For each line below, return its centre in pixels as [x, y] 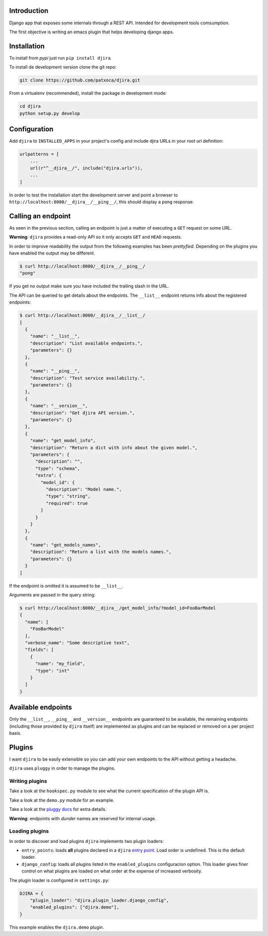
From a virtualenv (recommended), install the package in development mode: [88, 93]
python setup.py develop [50, 113]
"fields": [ [39, 650]
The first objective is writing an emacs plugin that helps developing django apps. [92, 32]
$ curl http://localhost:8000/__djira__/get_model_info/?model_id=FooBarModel [118, 608]
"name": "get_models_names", [66, 545]
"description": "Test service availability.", [88, 378]
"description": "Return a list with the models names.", [101, 552]
